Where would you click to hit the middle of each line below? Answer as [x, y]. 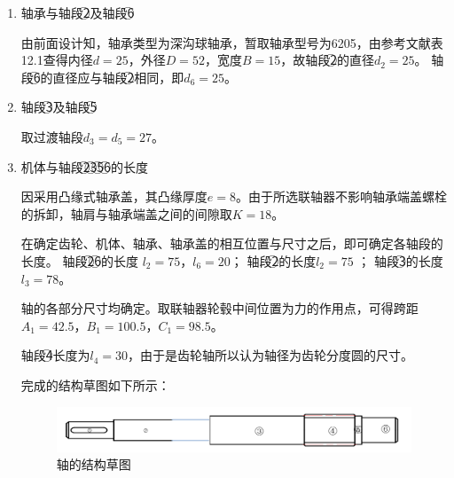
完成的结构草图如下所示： [95, 384]
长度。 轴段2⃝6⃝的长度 [79, 260]
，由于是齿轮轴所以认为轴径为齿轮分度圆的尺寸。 [271, 355]
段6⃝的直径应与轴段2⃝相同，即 [102, 77]
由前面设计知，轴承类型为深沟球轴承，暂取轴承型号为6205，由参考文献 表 [232, 42]
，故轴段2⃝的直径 [327, 60]
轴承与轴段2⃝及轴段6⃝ [78, 12]
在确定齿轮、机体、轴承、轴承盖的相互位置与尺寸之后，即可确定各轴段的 [232, 243]
